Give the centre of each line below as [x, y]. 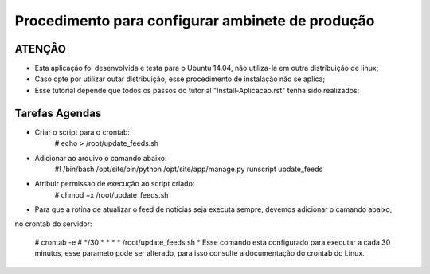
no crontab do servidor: [53, 224]
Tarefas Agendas [58, 113]
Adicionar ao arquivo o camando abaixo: [101, 158]
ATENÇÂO [41, 49]
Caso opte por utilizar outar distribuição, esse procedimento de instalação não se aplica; [180, 79]
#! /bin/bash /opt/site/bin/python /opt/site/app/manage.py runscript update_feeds [189, 169]
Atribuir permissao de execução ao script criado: [115, 184]
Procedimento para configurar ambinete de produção [195, 21]
